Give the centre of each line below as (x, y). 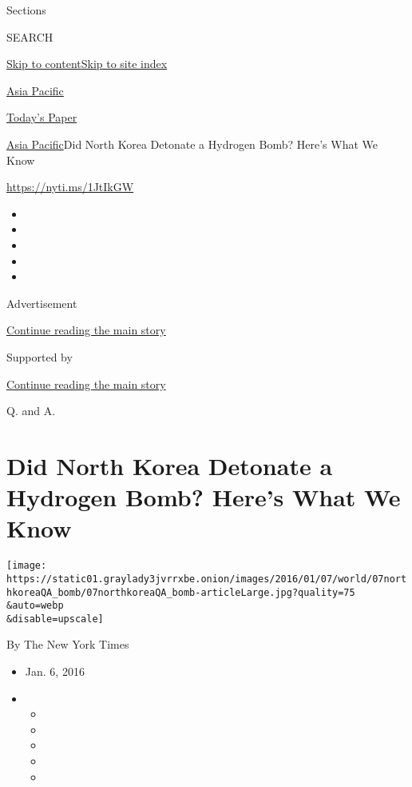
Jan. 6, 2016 (55, 671)
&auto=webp (35, 606)
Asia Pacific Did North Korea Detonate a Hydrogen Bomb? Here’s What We (192, 144)
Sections (26, 10)
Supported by (40, 356)
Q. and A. (31, 411)
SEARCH (30, 36)
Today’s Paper (42, 117)
